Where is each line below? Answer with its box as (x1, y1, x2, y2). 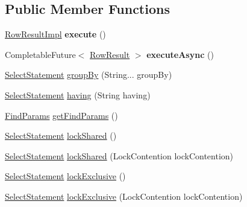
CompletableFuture (5, 48, 76, 60)
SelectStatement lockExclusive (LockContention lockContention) (5, 189, 243, 202)
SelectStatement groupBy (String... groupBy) (5, 68, 172, 81)
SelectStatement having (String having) (5, 88, 151, 101)
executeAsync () (146, 48, 214, 60)
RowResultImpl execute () (5, 28, 106, 40)
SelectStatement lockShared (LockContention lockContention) (5, 149, 234, 162)
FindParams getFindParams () (5, 109, 118, 121)
